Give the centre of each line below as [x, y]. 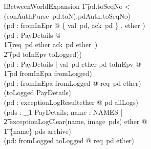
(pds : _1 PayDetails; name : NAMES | [63, 112]
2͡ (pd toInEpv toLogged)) [43, 54]
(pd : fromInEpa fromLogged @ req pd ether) [73, 83]
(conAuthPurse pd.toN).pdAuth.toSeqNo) [67, 15]
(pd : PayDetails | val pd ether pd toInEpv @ [73, 63]
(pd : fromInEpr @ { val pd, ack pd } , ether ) [75, 25]
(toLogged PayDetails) [38, 92]
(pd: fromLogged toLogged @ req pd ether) [69, 140]
